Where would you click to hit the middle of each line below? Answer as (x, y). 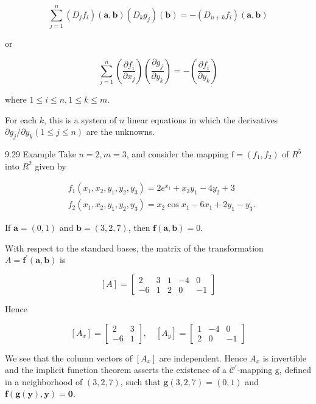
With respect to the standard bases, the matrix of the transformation (134, 248)
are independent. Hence (203, 358)
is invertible (284, 358)
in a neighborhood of (44, 381)
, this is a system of (80, 119)
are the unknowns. (120, 132)
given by (51, 166)
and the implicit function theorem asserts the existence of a (116, 370)
